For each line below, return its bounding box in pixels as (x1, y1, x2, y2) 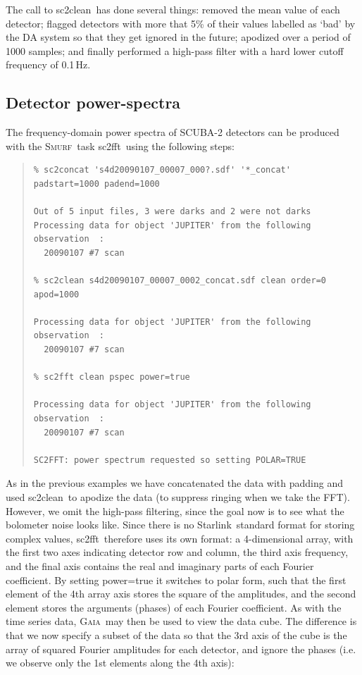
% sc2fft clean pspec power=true (33, 372, 190, 383)
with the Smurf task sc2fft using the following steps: (6, 138, 235, 153)
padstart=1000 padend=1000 (33, 178, 160, 189)
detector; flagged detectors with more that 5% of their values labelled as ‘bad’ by (6, 16, 356, 30)
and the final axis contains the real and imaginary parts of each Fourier (6, 558, 314, 573)
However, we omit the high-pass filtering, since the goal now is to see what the (6, 503, 344, 518)
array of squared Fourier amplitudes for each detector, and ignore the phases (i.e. (6, 641, 356, 656)
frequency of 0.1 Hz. (6, 57, 91, 72)
